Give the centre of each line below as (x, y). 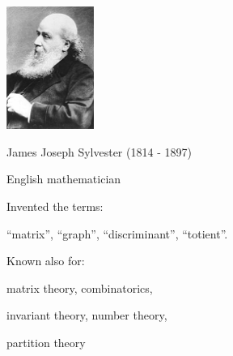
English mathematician (64, 179)
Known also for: (46, 261)
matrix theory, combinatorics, (80, 287)
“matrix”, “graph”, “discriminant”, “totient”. (117, 233)
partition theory (46, 342)
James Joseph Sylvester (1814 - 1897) (99, 151)
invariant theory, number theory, (87, 315)
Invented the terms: (55, 206)
